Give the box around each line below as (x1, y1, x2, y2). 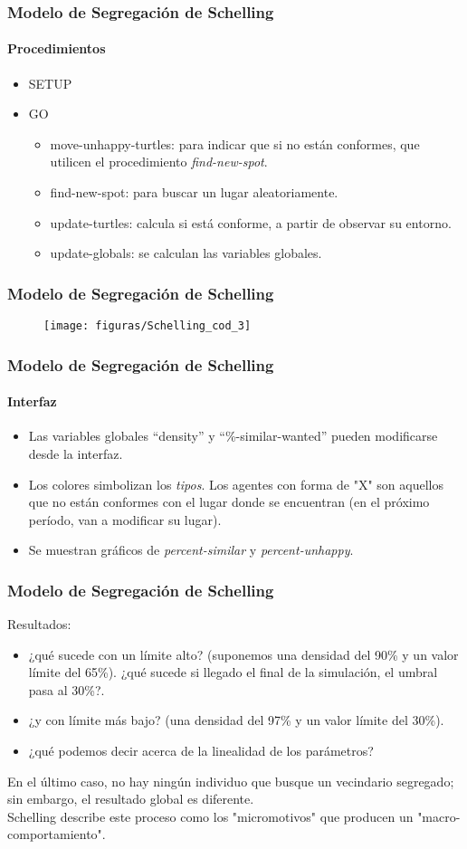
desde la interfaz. (28, 444, 123, 463)
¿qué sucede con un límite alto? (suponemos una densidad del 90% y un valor (28, 644, 459, 663)
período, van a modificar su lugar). (28, 510, 222, 529)
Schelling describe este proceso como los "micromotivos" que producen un (7, 806, 414, 825)
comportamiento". (7, 825, 106, 844)
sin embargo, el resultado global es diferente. (7, 789, 254, 808)
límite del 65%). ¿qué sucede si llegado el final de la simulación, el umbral (28, 663, 438, 682)
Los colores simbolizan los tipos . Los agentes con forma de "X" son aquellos (28, 474, 444, 493)
